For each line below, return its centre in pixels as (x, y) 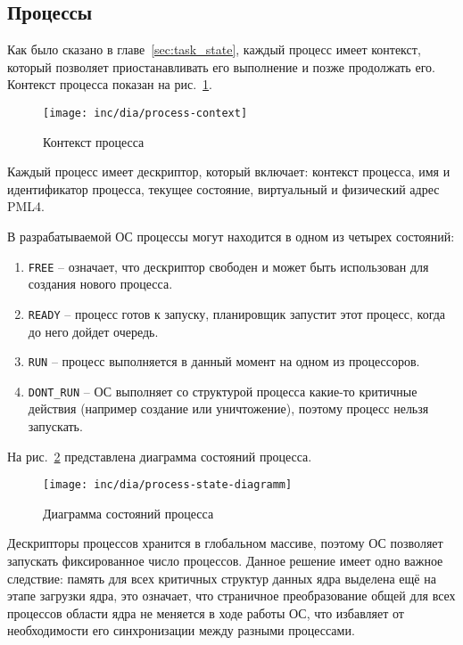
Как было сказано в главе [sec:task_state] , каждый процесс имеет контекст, (214, 49)
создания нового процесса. (100, 284)
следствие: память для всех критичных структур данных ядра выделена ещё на (222, 578)
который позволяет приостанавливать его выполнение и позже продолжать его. (221, 66)
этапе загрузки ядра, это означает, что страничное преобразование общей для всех (231, 596)
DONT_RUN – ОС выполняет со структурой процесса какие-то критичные (223, 391)
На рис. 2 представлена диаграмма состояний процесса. (160, 456)
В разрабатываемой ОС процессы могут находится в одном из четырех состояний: (231, 237)
